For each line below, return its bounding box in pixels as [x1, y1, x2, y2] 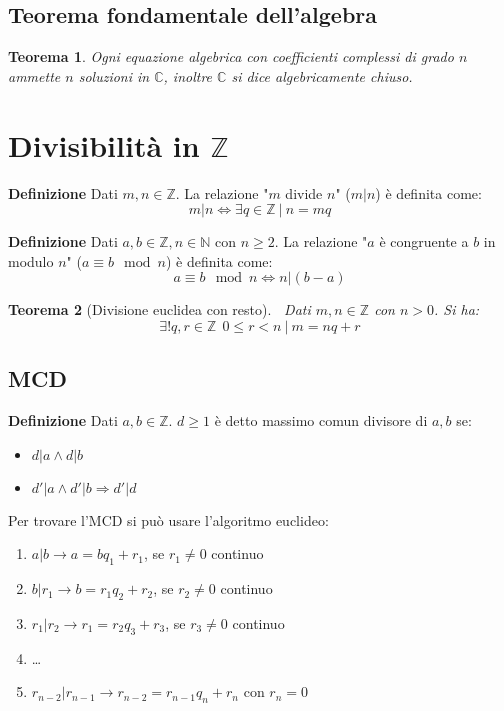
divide [285, 182, 323, 203]
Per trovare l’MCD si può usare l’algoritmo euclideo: [8, 509, 329, 530]
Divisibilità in [8, 124, 200, 165]
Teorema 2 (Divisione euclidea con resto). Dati [8, 299, 311, 320]
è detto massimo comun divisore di [214, 410, 428, 431]
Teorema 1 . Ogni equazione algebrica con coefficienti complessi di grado [8, 46, 454, 67]
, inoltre [163, 65, 213, 86]
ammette [8, 65, 61, 86]
